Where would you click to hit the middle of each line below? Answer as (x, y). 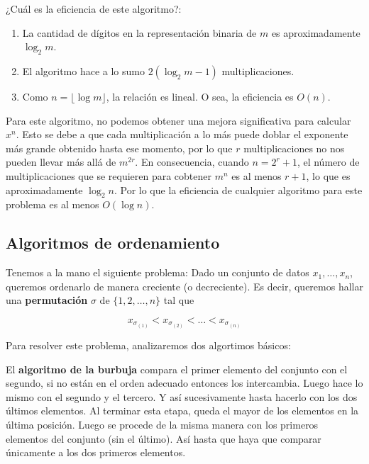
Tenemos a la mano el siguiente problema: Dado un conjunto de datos (158, 272)
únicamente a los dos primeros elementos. (96, 452)
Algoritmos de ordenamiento (113, 243)
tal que (179, 300)
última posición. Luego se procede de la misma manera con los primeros (162, 424)
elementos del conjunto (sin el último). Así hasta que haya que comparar (164, 438)
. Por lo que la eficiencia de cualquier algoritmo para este (238, 189)
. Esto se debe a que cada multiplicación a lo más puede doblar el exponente (182, 134)
